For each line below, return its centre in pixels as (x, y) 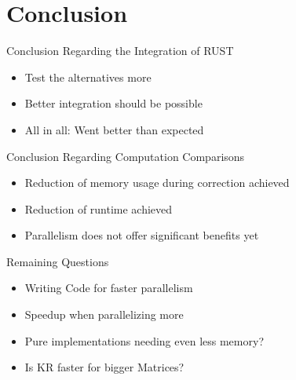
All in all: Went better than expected (114, 129)
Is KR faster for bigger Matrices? (104, 367)
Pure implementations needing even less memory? (144, 340)
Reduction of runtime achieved (99, 208)
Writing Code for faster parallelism (109, 288)
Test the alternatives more (88, 77)
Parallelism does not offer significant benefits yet (142, 235)
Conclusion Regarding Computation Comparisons (126, 156)
